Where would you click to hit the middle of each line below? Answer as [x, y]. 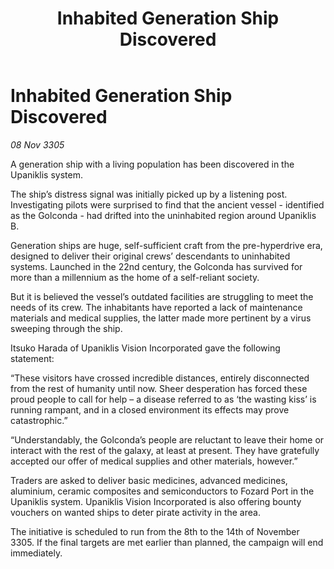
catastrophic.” [39, 420]
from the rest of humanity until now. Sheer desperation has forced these [159, 388]
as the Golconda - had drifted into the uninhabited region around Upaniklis [163, 215]
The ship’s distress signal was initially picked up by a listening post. [149, 194]
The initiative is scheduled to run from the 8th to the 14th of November [155, 531]
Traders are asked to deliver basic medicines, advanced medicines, [149, 480]
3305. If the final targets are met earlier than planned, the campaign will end [167, 542]
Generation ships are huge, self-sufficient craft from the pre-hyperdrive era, [166, 245]
